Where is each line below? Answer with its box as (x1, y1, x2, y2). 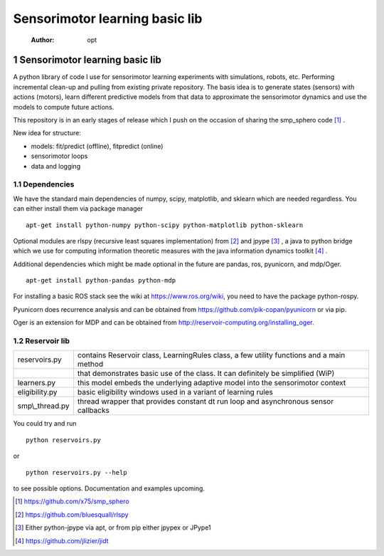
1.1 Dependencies (13, 179, 75, 189)
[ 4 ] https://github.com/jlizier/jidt (15, 536, 110, 545)
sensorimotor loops (31, 152, 88, 160)
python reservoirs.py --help (26, 468, 127, 476)
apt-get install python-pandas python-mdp (26, 276, 176, 285)
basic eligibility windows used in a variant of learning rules (77, 387, 274, 397)
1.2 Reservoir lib (13, 336, 70, 345)
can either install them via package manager (13, 204, 144, 213)
